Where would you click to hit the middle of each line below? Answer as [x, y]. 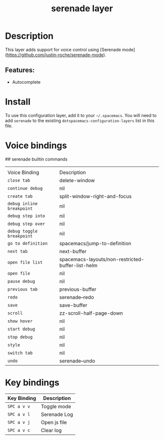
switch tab [20, 353]
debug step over [26, 224]
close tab [19, 180]
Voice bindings [36, 145]
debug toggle [23, 231]
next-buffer [73, 251]
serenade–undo [77, 361]
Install [18, 102]
